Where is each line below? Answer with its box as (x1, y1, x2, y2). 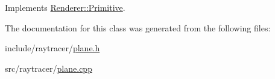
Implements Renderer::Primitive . (5, 1, 125, 13)
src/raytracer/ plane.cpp (5, 62, 92, 74)
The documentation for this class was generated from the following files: (5, 21, 271, 34)
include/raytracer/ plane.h (5, 42, 100, 54)
